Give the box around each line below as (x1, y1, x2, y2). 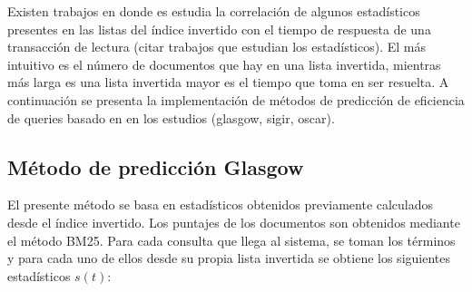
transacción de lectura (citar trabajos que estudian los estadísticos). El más (7, 37, 427, 56)
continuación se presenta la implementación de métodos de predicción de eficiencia (7, 90, 465, 109)
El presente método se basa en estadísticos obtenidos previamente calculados (7, 195, 434, 214)
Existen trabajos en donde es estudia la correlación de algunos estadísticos (7, 2, 420, 20)
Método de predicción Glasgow (7, 152, 304, 180)
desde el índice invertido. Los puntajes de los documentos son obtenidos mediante (7, 212, 460, 231)
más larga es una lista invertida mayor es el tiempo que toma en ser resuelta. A (7, 73, 449, 92)
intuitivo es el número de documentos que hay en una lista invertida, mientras (7, 54, 441, 73)
